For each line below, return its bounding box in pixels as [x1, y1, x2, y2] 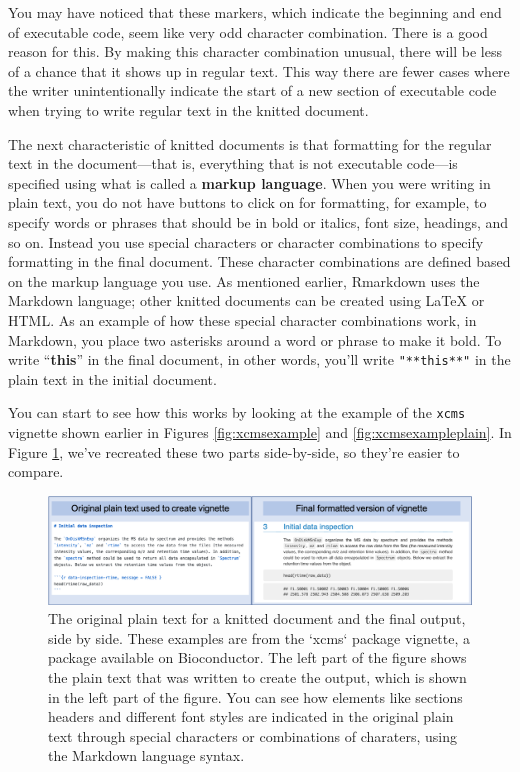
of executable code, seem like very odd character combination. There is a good [8, 21, 488, 42]
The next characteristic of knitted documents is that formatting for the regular [8, 133, 492, 154]
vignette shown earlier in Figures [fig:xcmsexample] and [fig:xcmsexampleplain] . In [8, 422, 512, 442]
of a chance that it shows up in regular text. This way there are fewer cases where [8, 60, 510, 81]
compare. [8, 461, 64, 482]
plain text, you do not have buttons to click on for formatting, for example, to [8, 192, 487, 213]
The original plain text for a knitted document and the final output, [48, 608, 466, 629]
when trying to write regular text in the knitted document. [8, 99, 369, 120]
